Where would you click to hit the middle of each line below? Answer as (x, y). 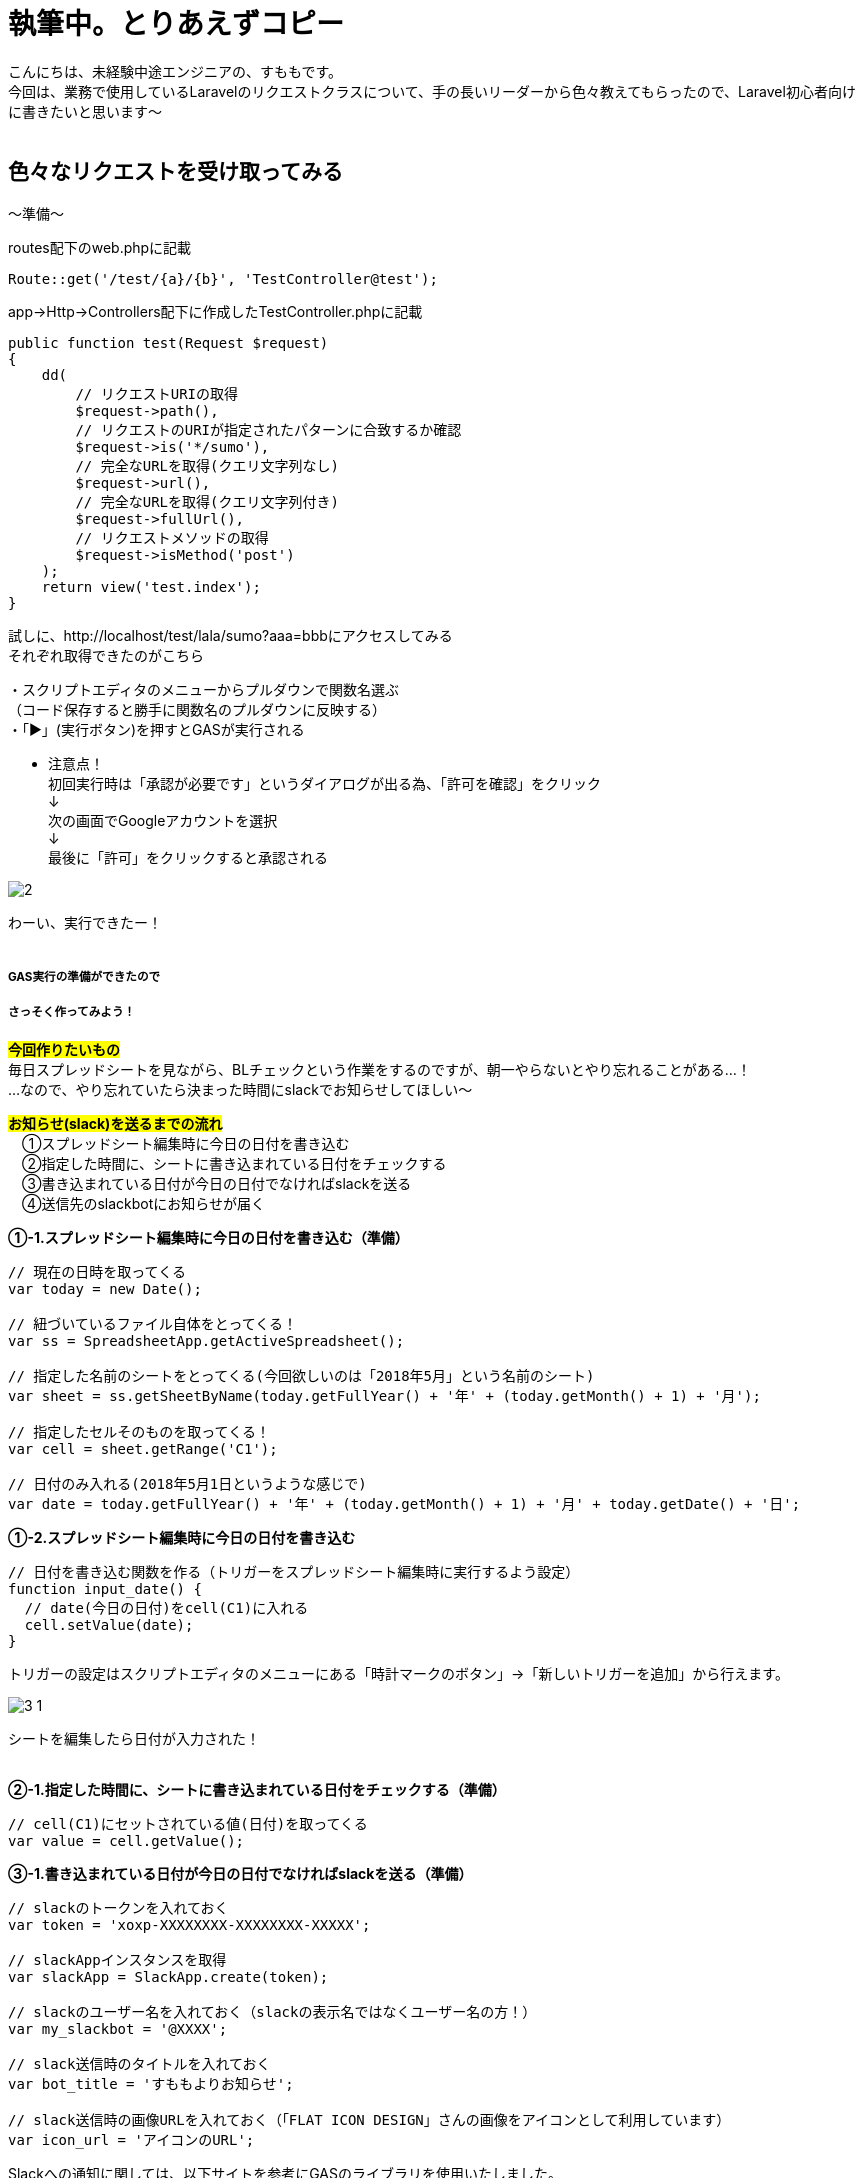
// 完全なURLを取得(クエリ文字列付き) (207, 501)
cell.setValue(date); (109, 1624)
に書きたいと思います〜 (85, 111)
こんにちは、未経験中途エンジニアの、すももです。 (175, 71)
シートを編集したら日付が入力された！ (134, 1738)
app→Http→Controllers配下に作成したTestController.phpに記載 (215, 311)
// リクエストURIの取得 (157, 393)
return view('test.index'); (151, 586)
